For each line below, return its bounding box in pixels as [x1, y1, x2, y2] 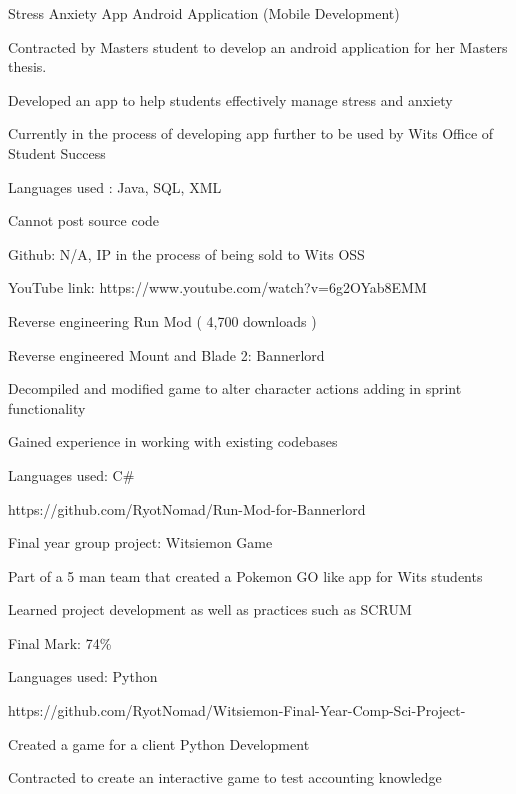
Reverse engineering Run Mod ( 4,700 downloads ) [8, 310, 317, 331]
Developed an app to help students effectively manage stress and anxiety [8, 89, 453, 110]
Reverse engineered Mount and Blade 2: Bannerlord [8, 344, 325, 365]
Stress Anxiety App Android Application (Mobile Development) [8, 3, 400, 23]
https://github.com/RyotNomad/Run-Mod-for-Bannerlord [8, 498, 366, 519]
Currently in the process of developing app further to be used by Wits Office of [8, 123, 494, 144]
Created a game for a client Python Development [8, 733, 310, 754]
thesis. [8, 56, 47, 77]
